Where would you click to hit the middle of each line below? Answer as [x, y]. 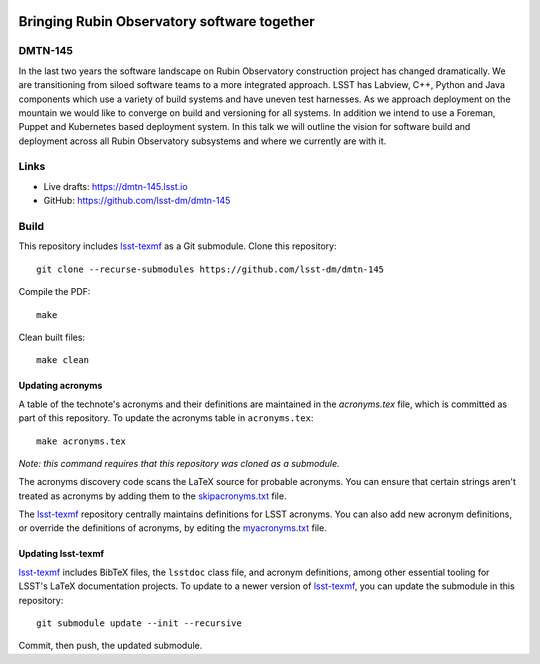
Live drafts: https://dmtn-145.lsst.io [116, 186]
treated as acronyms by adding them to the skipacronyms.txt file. [152, 496]
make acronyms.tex [81, 441]
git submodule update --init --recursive [139, 623]
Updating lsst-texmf [61, 554]
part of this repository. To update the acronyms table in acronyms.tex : [166, 418]
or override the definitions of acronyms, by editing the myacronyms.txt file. [172, 528]
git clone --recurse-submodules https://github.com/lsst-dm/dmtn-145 [210, 269]
